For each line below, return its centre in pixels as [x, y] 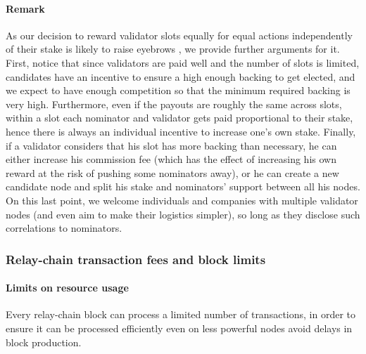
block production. [44, 342]
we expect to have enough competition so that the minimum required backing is [178, 90]
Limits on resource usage [67, 288]
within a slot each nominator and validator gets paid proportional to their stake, [179, 118]
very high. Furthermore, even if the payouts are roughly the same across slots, [174, 104]
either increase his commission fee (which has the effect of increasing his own [171, 159]
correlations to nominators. [64, 228]
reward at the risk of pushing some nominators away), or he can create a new [172, 172]
